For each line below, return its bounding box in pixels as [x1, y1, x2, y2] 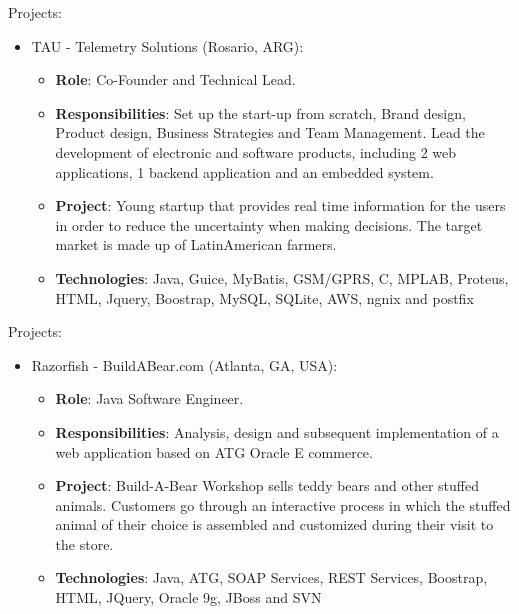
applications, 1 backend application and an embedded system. [55, 161, 434, 182]
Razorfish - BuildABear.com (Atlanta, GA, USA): [31, 354, 338, 375]
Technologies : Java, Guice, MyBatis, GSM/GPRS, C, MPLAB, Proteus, [55, 267, 509, 288]
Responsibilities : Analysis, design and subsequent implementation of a [55, 421, 499, 442]
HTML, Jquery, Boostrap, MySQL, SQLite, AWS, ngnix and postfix [55, 287, 474, 308]
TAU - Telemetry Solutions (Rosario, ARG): [31, 35, 304, 56]
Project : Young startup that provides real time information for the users [55, 195, 506, 216]
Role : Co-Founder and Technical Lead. [55, 69, 296, 90]
